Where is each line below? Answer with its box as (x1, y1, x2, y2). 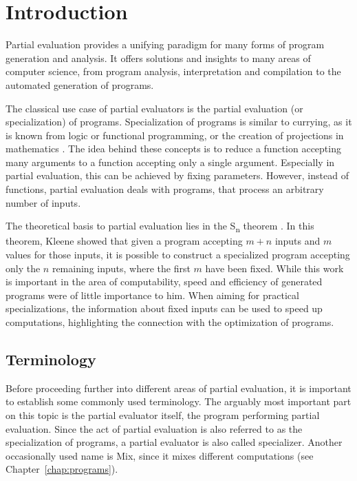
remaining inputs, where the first (52, 260, 191, 275)
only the (6, 260, 41, 275)
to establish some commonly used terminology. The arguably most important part (6, 394, 351, 409)
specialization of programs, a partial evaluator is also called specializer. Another (6, 435, 343, 449)
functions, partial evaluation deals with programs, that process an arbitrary (6, 182, 324, 196)
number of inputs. (6, 195, 81, 209)
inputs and (274, 234, 321, 248)
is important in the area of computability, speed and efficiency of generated (6, 274, 323, 289)
